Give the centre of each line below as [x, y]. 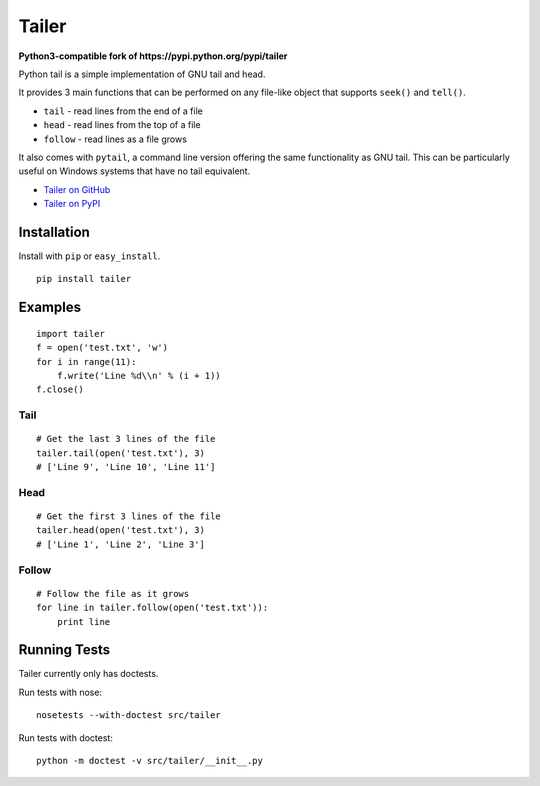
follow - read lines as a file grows [115, 139]
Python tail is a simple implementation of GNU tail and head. [142, 74]
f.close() [60, 389]
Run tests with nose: [60, 692]
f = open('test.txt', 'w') [102, 348]
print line [83, 621]
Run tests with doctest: [66, 737]
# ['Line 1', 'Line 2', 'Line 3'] [120, 544]
